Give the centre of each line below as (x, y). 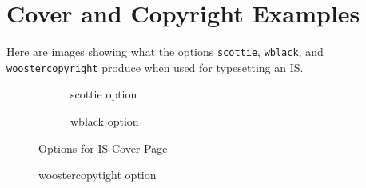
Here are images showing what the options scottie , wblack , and (165, 52)
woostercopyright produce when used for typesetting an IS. (155, 67)
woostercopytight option (97, 175)
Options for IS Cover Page (103, 148)
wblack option (105, 121)
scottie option (104, 94)
